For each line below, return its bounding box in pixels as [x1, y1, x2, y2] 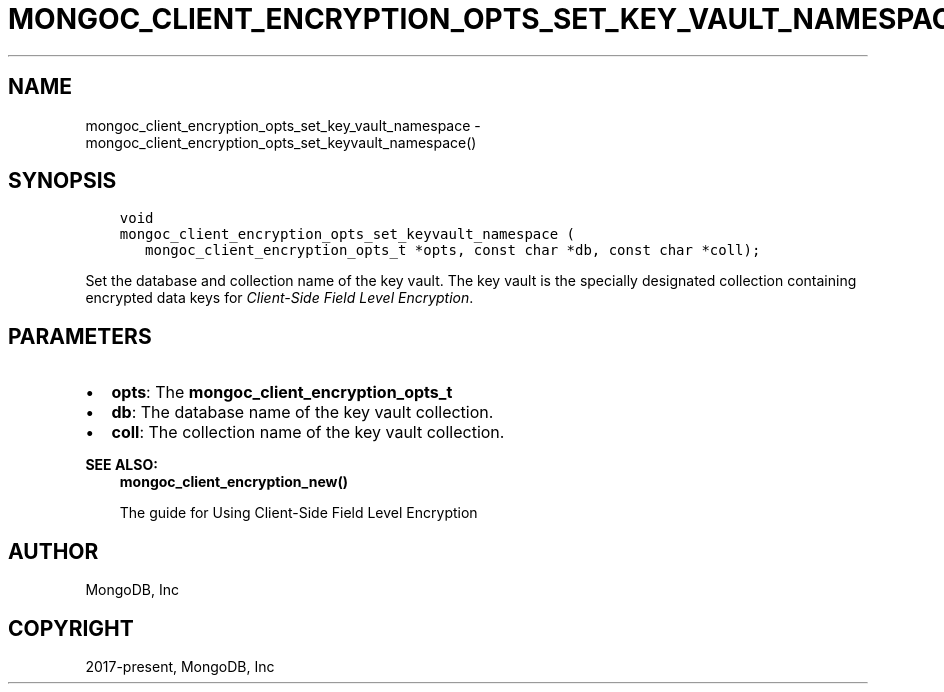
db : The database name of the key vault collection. [111, 402, 494, 423]
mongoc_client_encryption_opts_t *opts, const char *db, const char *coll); [145, 242, 761, 259]
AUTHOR [8, 538, 99, 564]
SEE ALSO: [85, 456, 158, 474]
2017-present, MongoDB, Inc [85, 657, 275, 675]
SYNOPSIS [8, 168, 117, 194]
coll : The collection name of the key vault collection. [111, 422, 505, 443]
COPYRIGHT [8, 615, 134, 641]
